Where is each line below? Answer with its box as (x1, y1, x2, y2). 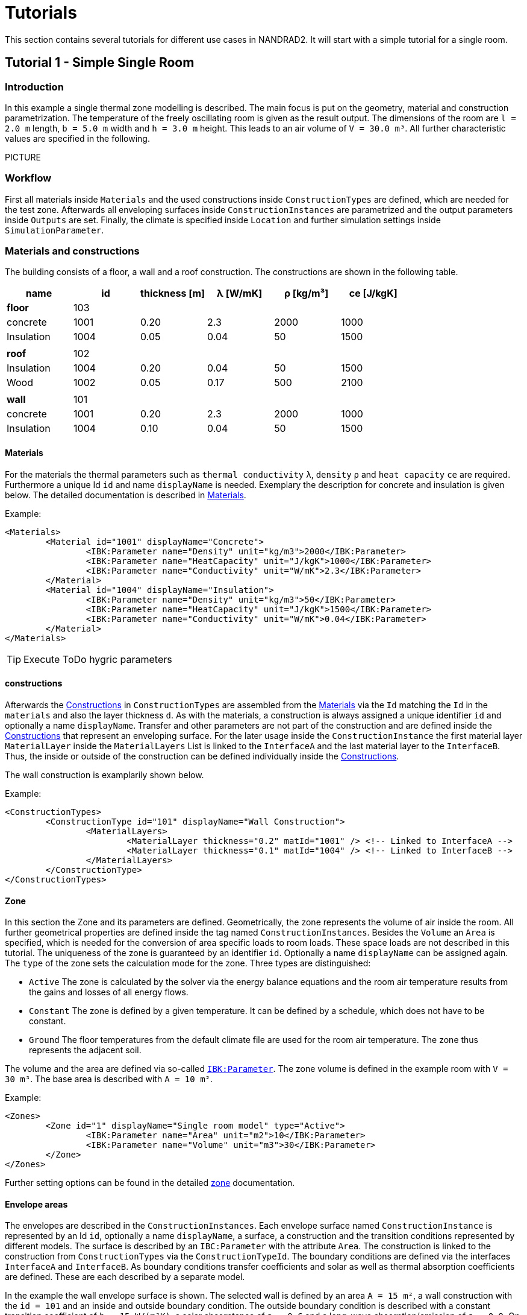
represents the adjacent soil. (29, 1045, 142, 1056)
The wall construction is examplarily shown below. (5, 769, 204, 780)
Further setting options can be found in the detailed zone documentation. (5, 1177, 295, 1188)
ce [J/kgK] (349, 287, 398, 300)
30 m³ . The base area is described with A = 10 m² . (5, 1074, 213, 1085)
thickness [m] (140, 287, 205, 300)
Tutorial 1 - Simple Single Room (5, 55, 195, 71)
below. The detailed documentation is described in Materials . (5, 489, 246, 500)
